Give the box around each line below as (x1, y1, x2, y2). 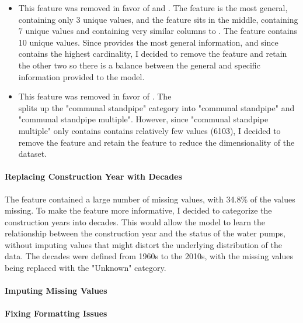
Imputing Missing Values (5, 284, 107, 297)
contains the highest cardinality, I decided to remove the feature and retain (18, 47, 287, 60)
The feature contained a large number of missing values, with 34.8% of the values (5, 193, 295, 205)
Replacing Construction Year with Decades (5, 170, 182, 183)
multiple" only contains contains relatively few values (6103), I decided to (18, 124, 281, 136)
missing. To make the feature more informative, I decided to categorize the (5, 204, 272, 217)
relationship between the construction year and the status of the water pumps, (5, 227, 285, 239)
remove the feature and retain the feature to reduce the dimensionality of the (18, 136, 295, 148)
